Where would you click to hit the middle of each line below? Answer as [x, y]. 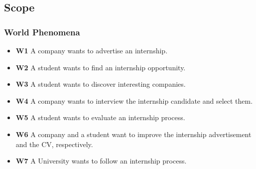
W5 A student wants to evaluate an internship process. [100, 117]
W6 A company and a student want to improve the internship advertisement [133, 134]
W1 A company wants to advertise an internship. [92, 50]
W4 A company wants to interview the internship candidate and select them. [134, 100]
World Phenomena [42, 32]
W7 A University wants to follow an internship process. [101, 161]
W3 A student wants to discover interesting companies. [101, 84]
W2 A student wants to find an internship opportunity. [101, 67]
